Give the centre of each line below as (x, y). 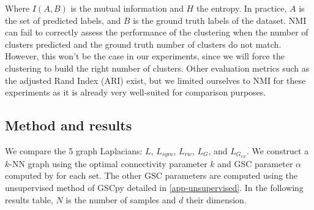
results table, (29, 199)
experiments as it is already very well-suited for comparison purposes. (136, 92)
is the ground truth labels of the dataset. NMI (220, 20)
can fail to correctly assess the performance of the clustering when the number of (157, 32)
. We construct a (278, 150)
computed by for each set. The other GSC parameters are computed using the (151, 175)
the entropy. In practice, (241, 8)
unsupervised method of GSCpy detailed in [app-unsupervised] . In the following (154, 187)
